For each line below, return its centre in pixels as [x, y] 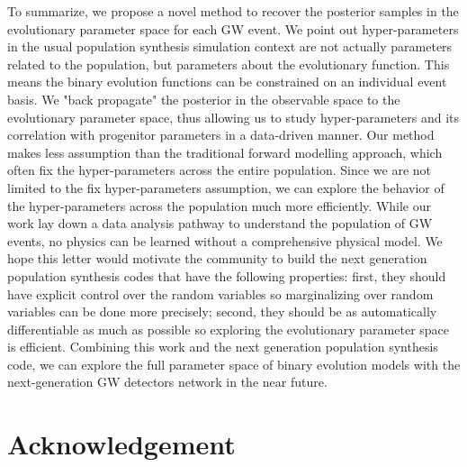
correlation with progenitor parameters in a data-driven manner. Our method [221, 135]
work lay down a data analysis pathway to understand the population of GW [220, 223]
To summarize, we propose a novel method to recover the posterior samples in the [233, 11]
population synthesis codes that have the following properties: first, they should [227, 275]
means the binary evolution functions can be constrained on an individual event [227, 82]
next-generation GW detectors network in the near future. [167, 382]
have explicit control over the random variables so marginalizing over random [220, 293]
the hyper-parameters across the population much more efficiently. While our [220, 205]
